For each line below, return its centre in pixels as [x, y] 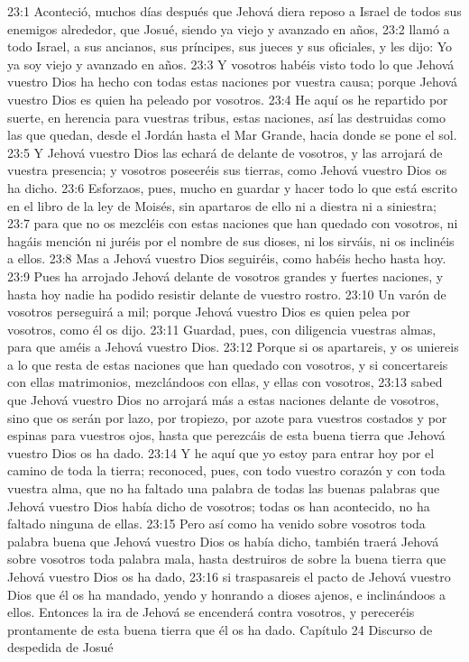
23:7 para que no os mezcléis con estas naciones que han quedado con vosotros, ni [233, 223]
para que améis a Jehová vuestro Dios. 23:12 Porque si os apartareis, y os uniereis [233, 347]
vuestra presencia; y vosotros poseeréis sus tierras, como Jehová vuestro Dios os [227, 170]
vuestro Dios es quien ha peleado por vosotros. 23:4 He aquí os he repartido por [228, 99]
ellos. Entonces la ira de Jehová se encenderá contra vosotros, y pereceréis [211, 612]
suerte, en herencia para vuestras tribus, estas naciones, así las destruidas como [226, 117]
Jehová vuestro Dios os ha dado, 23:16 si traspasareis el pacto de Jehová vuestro [229, 576]
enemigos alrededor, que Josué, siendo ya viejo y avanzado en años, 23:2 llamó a [229, 28]
